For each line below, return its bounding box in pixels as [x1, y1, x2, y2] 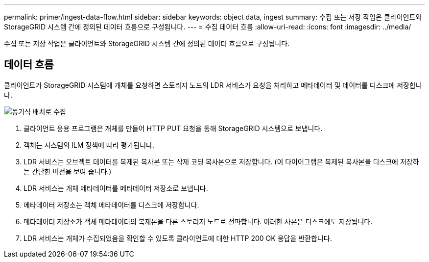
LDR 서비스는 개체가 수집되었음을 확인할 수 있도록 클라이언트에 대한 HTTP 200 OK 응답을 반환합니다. [24, 234, 332, 242]
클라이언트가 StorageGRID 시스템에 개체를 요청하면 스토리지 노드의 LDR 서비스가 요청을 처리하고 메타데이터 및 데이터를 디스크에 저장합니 [4, 80, 422, 89]
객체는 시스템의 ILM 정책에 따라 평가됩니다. [24, 140, 155, 149]
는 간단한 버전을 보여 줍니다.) [24, 167, 112, 176]
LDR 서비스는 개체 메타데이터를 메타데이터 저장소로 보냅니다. [24, 183, 208, 192]
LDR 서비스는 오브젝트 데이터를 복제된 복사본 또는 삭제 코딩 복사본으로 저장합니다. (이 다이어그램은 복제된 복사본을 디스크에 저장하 [24, 157, 419, 166]
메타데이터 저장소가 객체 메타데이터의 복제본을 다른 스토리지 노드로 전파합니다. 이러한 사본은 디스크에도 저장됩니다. [24, 217, 373, 226]
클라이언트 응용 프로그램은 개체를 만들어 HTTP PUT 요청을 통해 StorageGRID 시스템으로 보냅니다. [24, 124, 323, 132]
